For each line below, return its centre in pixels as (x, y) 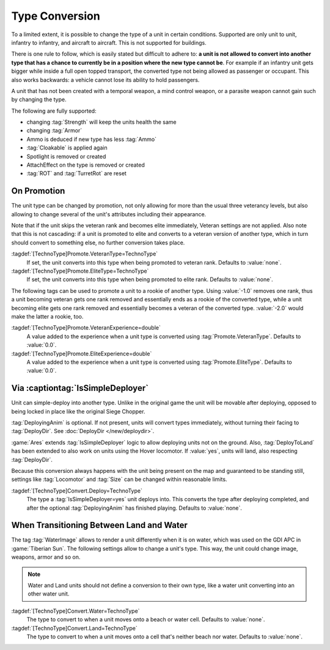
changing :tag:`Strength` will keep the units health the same (101, 122)
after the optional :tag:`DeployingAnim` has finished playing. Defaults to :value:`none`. (134, 508)
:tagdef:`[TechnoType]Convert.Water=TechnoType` (75, 611)
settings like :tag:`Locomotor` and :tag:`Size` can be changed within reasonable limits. (119, 479)
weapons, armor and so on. (46, 557)
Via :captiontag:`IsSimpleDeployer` (80, 388)
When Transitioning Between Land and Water (99, 525)
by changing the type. (39, 100)
